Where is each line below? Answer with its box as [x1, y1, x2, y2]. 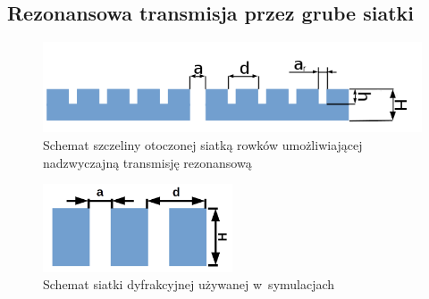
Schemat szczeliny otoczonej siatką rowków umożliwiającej [43, 136, 363, 154]
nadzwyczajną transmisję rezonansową [43, 153, 252, 171]
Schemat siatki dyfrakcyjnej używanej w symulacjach [43, 275, 335, 294]
